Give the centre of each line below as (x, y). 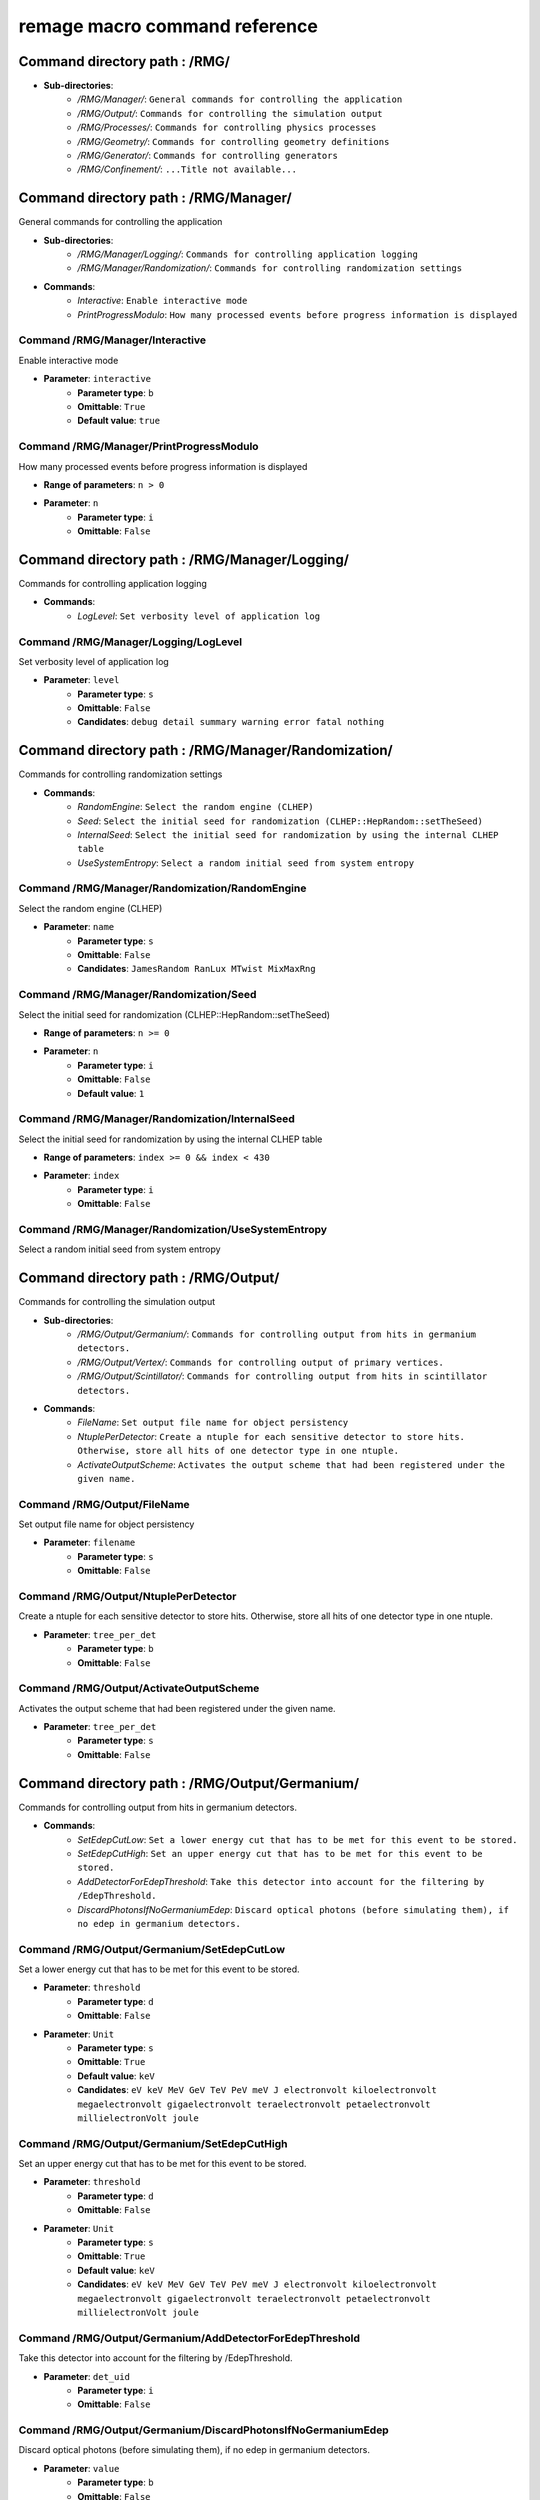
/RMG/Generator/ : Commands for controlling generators (208, 156)
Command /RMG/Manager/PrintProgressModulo (138, 447)
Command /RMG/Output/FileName (104, 1504)
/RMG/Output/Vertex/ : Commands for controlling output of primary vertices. (260, 1362)
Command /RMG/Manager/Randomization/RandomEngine (162, 888)
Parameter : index (81, 1176)
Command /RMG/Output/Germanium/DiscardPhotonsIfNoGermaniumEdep (203, 2430)
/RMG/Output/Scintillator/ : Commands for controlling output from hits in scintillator (282, 1376)
